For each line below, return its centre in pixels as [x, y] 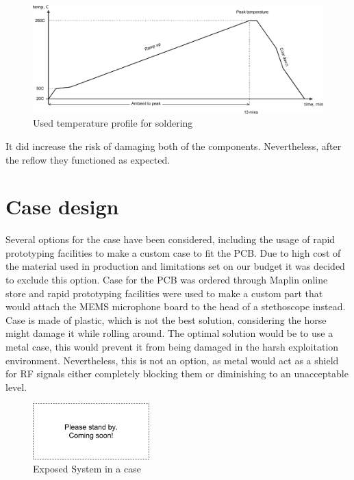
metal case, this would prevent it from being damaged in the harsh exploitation [172, 346]
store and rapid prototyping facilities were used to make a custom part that [164, 293]
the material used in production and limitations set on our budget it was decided [175, 266]
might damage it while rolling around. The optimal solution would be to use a [169, 333]
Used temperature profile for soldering [113, 123]
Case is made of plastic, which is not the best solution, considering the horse [166, 319]
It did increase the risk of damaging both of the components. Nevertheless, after [174, 146]
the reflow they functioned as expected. [88, 159]
